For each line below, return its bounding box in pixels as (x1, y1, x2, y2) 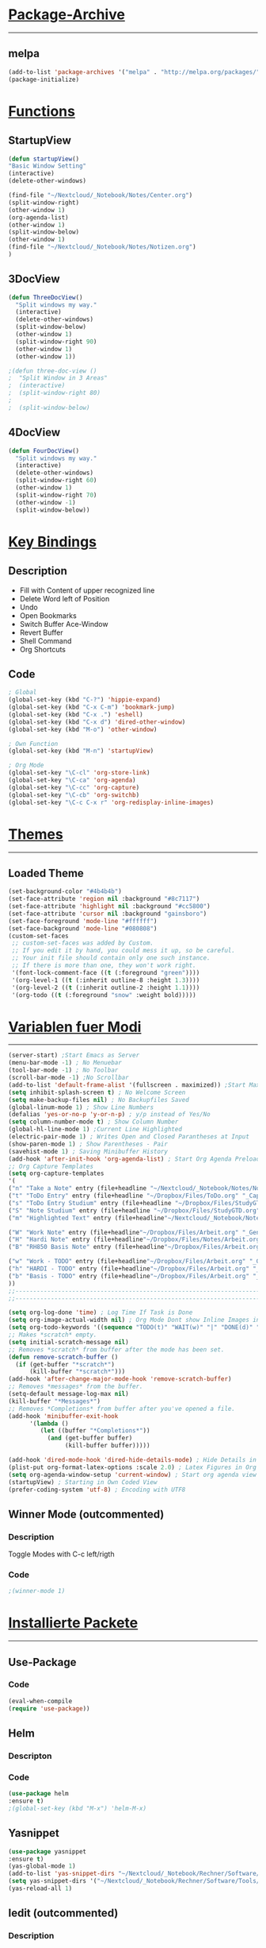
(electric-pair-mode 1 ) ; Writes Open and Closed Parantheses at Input (8, 1133, 249, 1141)
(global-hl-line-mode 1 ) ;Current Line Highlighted (8, 1126, 182, 1134)
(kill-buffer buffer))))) (64, 1442, 150, 1450)
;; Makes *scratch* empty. (8, 1331, 97, 1339)
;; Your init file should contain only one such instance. (11, 954, 211, 962)
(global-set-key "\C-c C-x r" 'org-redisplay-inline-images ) (8, 798, 215, 806)
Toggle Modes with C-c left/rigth (8, 1549, 115, 1559)
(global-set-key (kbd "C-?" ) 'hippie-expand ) (8, 696, 161, 704)
